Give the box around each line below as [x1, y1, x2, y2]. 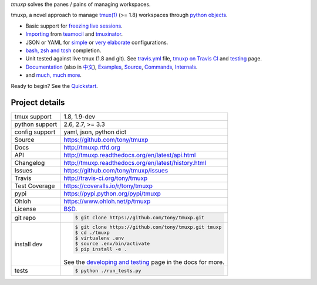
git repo [14, 213, 36, 222]
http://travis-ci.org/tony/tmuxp [63, 174, 148, 182]
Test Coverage [14, 182, 55, 190]
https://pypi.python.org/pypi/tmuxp [63, 189, 161, 198]
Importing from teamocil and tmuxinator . [25, 30, 123, 38]
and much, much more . [25, 72, 82, 79]
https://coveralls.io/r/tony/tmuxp [63, 182, 153, 190]
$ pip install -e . [75, 246, 127, 252]
